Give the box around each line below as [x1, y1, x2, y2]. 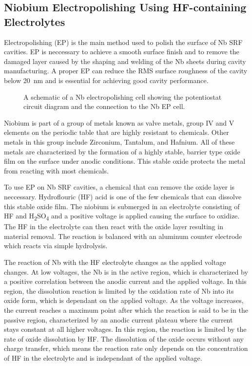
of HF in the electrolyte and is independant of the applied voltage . [4, 352, 202, 363]
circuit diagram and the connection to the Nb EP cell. [23, 101, 185, 111]
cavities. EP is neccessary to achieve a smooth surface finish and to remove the [4, 46, 239, 57]
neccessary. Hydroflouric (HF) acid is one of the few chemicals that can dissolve [4, 191, 242, 201]
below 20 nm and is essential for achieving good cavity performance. [4, 75, 209, 85]
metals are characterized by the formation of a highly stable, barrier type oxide [4, 146, 240, 156]
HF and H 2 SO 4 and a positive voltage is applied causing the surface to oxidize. [4, 211, 240, 222]
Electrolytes [4, 14, 65, 29]
